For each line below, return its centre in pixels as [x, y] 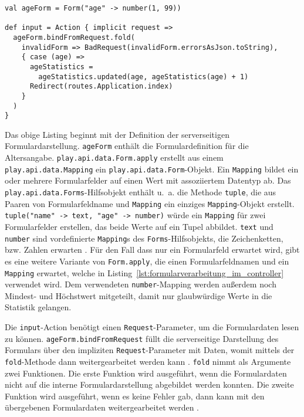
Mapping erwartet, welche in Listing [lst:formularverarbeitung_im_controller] [144, 272]
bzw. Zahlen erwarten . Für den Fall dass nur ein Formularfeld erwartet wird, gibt [152, 250]
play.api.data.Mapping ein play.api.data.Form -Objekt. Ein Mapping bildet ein [152, 169]
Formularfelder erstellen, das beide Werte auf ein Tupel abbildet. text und [139, 226]
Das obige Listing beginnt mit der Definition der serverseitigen [117, 134]
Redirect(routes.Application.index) [101, 87]
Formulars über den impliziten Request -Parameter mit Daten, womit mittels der [150, 350]
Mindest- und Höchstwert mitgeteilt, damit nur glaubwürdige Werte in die [139, 295]
